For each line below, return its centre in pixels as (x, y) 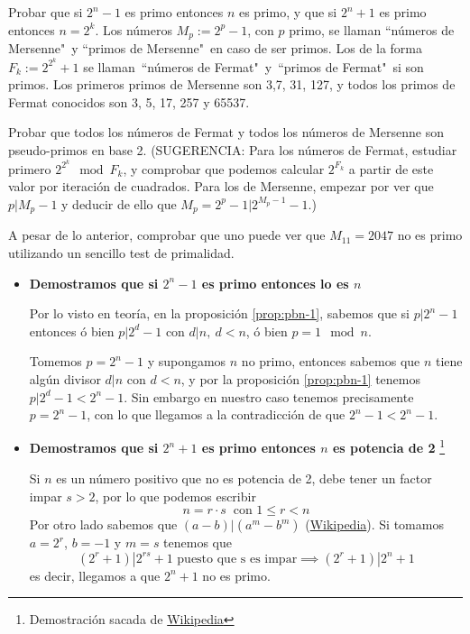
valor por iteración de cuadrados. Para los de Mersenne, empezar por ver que (221, 186)
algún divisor (65, 378)
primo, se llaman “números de (372, 29)
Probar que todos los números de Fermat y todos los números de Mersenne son (226, 132)
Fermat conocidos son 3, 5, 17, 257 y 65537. (129, 101)
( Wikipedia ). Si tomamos (374, 524)
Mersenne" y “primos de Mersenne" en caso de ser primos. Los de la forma (215, 48)
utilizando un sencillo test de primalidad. (121, 252)
